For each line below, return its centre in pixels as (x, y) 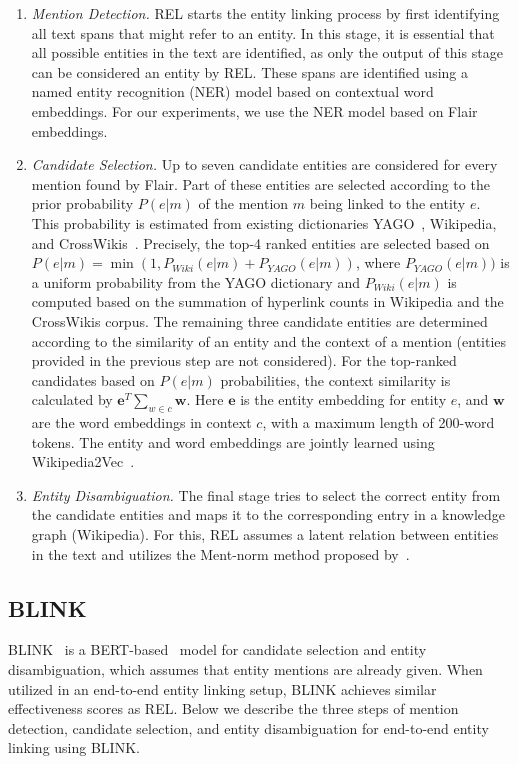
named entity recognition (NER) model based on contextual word (232, 91)
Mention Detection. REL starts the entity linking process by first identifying (265, 13)
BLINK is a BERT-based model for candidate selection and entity (217, 649)
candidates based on (93, 379)
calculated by (72, 399)
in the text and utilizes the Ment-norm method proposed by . (220, 553)
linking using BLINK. (74, 747)
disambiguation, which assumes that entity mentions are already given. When (245, 669)
